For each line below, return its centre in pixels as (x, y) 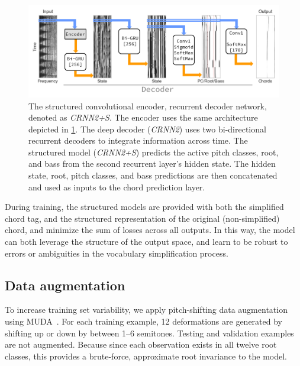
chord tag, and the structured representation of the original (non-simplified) (142, 218)
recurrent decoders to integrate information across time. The (138, 140)
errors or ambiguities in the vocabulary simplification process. (117, 253)
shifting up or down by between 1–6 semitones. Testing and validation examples (149, 333)
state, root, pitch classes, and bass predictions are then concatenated (153, 175)
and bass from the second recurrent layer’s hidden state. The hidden (152, 163)
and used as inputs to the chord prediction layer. (117, 187)
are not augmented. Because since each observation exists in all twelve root (141, 344)
